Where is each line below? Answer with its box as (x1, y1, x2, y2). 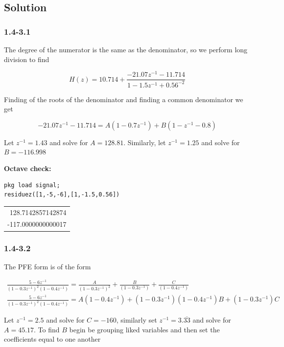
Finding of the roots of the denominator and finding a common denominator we (4, 94, 243, 104)
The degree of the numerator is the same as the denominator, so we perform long (4, 44, 248, 54)
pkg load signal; (4, 181, 60, 189)
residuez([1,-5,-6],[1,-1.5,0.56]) (4, 191, 120, 198)
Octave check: (4, 163, 51, 173)
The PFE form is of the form (4, 261, 91, 271)
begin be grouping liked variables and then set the (69, 324, 220, 334)
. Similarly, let (123, 137, 166, 147)
